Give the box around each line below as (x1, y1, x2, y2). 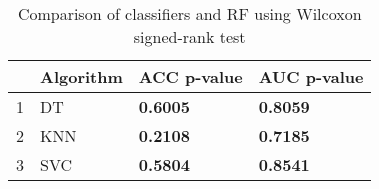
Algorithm (40, 65, 123, 88)
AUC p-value (258, 65, 364, 88)
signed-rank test (133, 25, 246, 48)
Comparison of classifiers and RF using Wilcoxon (17, 2, 362, 25)
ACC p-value (138, 65, 243, 88)
